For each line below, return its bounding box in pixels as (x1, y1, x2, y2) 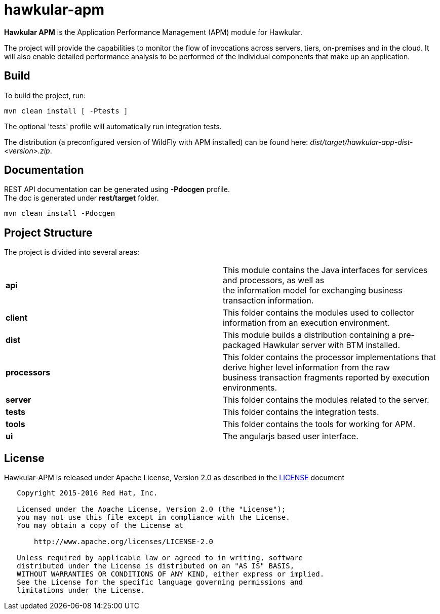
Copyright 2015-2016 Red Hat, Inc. (17, 489, 158, 497)
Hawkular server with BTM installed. (263, 340, 401, 351)
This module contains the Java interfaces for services (223, 265, 428, 276)
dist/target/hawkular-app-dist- (310, 137, 413, 146)
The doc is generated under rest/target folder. (4, 194, 159, 203)
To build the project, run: (4, 91, 86, 100)
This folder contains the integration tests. (223, 407, 379, 417)
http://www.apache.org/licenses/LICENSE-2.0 (34, 538, 214, 546)
